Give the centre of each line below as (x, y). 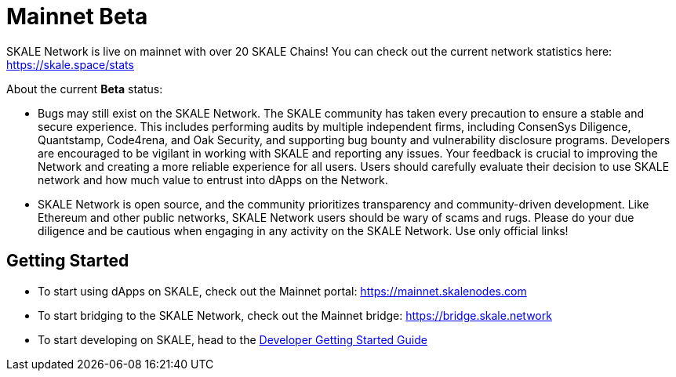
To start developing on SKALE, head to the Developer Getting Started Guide (233, 339)
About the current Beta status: (85, 89)
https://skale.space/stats (70, 64)
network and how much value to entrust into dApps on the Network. (213, 179)
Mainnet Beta (77, 16)
